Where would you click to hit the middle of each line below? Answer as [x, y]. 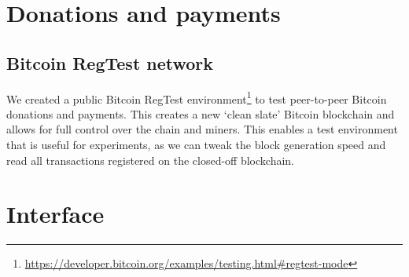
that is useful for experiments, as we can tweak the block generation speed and [196, 145]
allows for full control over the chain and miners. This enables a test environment [202, 129]
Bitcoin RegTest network [110, 62]
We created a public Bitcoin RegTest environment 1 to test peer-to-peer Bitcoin [197, 97]
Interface [55, 214]
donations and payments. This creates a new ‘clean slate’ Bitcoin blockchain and [201, 113]
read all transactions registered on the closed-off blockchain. [151, 160]
